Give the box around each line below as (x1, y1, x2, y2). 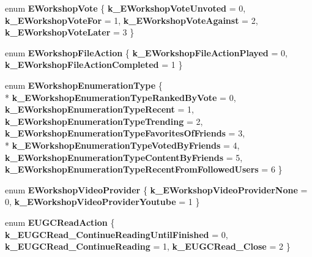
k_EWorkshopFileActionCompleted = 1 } (5, 58, 183, 71)
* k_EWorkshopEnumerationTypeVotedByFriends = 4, (5, 138, 240, 151)
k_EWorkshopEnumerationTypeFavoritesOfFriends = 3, (5, 127, 245, 140)
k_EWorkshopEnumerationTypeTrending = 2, (5, 114, 203, 127)
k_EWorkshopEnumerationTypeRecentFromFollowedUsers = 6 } (5, 163, 283, 176)
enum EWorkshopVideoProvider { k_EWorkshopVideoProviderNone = (5, 183, 308, 196)
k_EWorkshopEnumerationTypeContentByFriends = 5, (5, 151, 243, 163)
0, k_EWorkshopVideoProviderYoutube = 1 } (5, 195, 200, 208)
